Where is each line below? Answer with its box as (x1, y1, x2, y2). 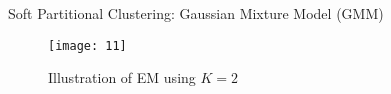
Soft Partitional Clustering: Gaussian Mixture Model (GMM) (8, 3, 384, 23)
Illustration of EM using (48, 67, 196, 88)
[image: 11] (48, 38, 127, 53)
